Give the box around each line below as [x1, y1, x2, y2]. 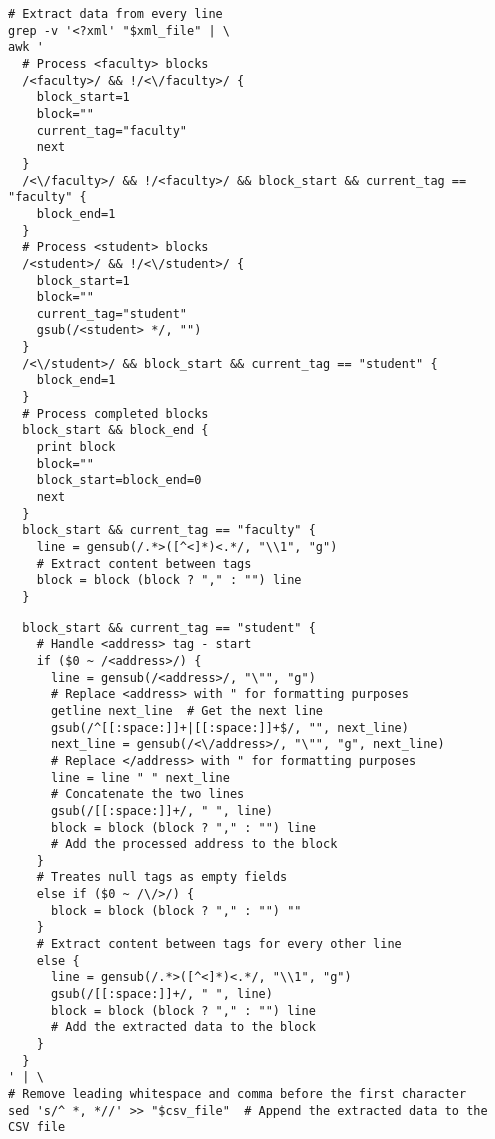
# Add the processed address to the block [50, 837, 338, 852]
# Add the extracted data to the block [50, 1020, 316, 1035]
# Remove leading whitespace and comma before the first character [8, 1087, 467, 1101]
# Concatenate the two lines [50, 787, 245, 802]
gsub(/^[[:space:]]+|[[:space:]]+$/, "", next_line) [50, 720, 409, 735]
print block [36, 440, 116, 455]
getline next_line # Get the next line [50, 703, 323, 718]
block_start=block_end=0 [36, 473, 202, 488]
